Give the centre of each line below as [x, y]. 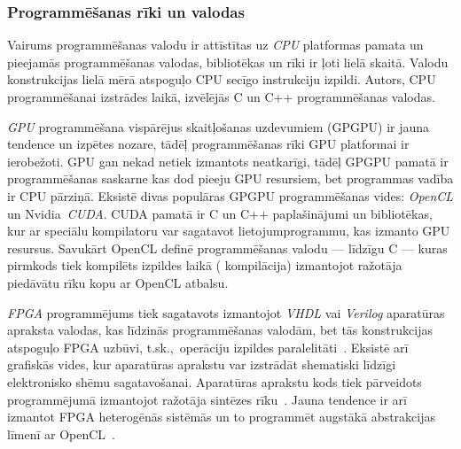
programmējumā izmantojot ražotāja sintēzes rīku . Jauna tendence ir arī [207, 399]
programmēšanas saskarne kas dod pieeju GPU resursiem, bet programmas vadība [230, 178]
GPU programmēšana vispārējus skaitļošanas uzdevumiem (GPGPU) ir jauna [219, 126]
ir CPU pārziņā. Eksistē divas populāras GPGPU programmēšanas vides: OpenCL [230, 195]
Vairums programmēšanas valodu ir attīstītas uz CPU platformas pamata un [215, 45]
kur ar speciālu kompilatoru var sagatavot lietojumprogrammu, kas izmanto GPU [229, 231]
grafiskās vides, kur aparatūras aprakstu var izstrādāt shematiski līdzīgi [202, 364]
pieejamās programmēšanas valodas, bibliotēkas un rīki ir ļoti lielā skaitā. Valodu [228, 62]
